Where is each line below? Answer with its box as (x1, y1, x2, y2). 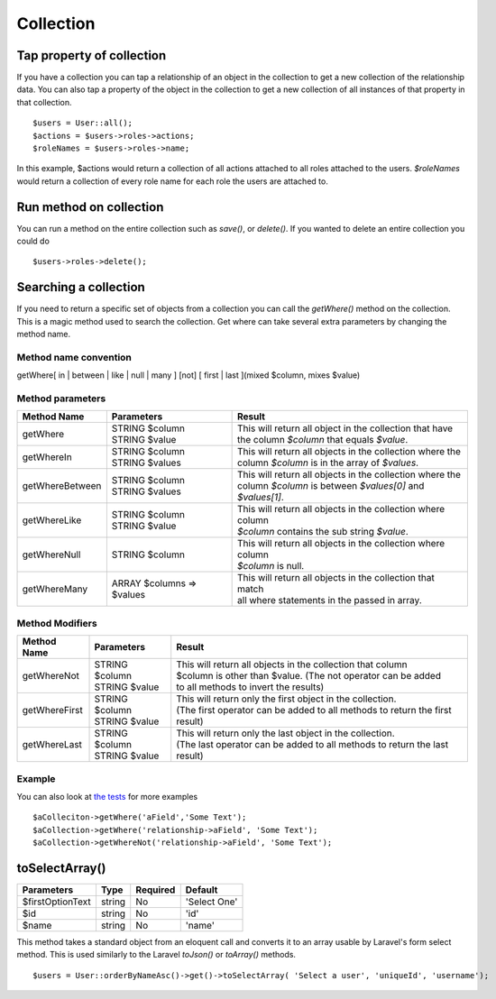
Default (185, 884, 218, 896)
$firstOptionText (22, 895, 91, 908)
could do (16, 235, 50, 247)
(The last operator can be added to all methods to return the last (176, 738, 449, 751)
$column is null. (237, 560, 305, 573)
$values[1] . (237, 491, 284, 504)
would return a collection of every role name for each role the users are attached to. (16, 176, 328, 187)
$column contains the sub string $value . (237, 526, 409, 538)
